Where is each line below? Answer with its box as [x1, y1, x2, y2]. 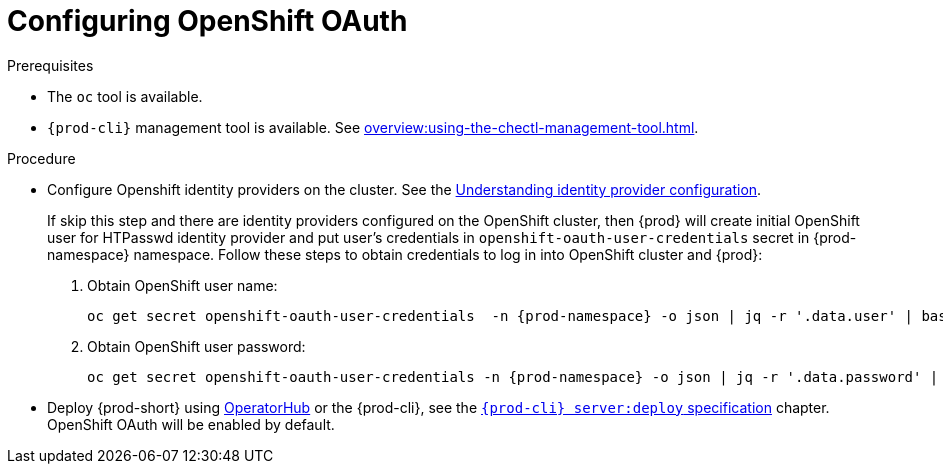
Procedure [7, 149, 76, 167]
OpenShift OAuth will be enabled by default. [47, 415, 335, 433]
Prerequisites [7, 56, 94, 74]
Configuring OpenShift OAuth [7, 4, 408, 38]
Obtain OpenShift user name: [87, 276, 278, 294]
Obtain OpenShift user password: [87, 337, 306, 355]
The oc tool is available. [47, 87, 203, 105]
